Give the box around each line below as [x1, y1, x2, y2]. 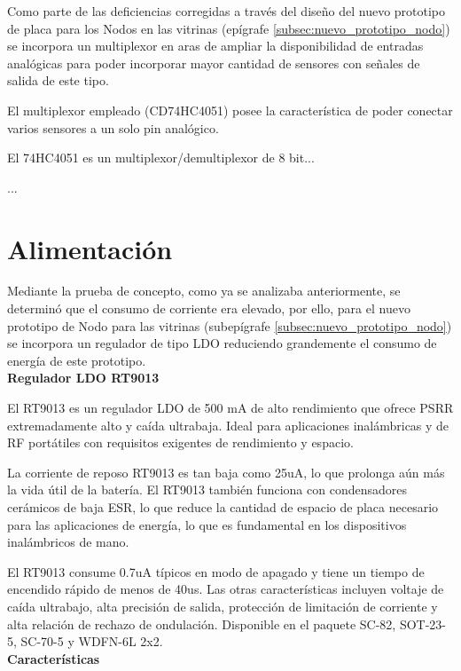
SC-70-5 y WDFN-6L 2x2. [20, 632, 163, 651]
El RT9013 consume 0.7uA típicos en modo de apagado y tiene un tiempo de [7, 562, 425, 580]
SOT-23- [399, 614, 447, 633]
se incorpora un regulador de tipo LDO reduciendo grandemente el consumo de [7, 334, 437, 352]
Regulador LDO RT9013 [7, 368, 160, 387]
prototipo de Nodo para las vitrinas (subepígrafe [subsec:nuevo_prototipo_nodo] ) [7, 316, 452, 335]
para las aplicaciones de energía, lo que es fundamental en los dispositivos [7, 515, 407, 533]
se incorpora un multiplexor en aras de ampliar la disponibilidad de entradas [7, 36, 424, 55]
